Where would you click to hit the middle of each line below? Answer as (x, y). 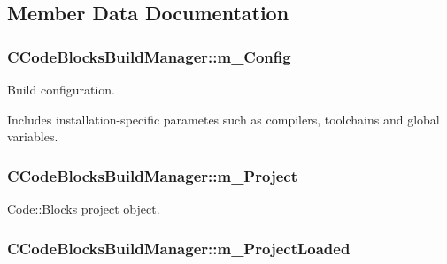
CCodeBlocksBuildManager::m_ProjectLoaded (179, 248)
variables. (33, 136)
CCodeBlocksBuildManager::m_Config (149, 56)
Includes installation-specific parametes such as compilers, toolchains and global (223, 119)
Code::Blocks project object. (84, 208)
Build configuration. (61, 89)
